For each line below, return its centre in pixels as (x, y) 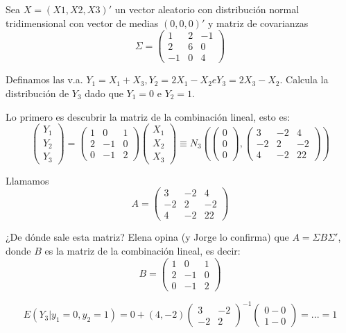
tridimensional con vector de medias (82, 23)
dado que (104, 93)
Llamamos (27, 180)
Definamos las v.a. (44, 79)
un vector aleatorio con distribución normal (207, 9)
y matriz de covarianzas (258, 23)
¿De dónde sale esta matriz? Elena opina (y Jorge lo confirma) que (147, 237)
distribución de (37, 93)
